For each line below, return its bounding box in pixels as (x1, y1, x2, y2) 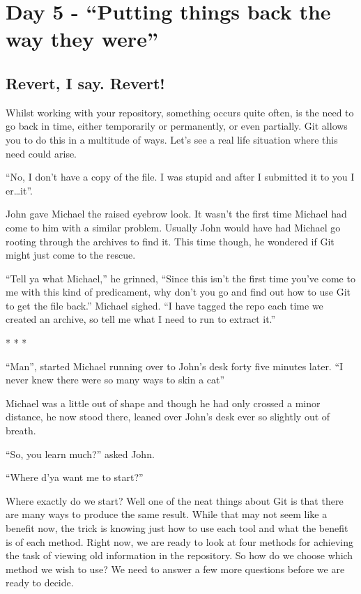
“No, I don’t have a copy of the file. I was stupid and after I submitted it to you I (6, 169, 355, 184)
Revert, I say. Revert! (6, 72, 165, 93)
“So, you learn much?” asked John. (6, 446, 155, 461)
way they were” (6, 24, 158, 53)
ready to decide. (6, 575, 74, 590)
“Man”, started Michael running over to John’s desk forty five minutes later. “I (6, 358, 344, 373)
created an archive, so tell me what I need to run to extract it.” (6, 312, 276, 326)
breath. (6, 423, 36, 438)
